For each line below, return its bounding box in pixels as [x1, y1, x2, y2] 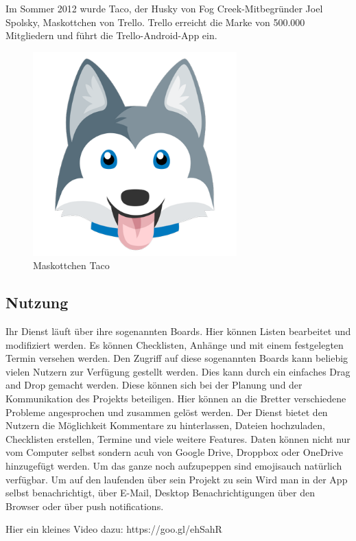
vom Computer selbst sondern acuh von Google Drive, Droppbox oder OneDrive [5, 445, 343, 459]
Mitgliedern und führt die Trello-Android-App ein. [5, 28, 217, 43]
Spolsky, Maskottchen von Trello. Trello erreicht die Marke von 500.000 [5, 14, 305, 29]
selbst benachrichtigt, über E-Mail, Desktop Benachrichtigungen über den [5, 485, 315, 500]
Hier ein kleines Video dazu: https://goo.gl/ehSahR [5, 522, 222, 536]
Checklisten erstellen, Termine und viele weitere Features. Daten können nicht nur [5, 431, 351, 446]
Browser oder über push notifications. [5, 498, 164, 513]
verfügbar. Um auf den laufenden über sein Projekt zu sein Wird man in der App [5, 472, 348, 486]
